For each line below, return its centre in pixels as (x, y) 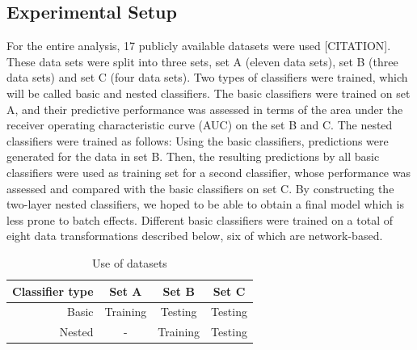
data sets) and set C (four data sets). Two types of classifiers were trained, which (207, 77)
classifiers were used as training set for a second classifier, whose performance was (208, 172)
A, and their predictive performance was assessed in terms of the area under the (205, 109)
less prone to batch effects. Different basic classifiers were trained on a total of (200, 219)
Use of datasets (130, 262)
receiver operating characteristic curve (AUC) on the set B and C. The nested (200, 125)
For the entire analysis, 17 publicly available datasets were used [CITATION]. (199, 46)
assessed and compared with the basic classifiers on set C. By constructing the (200, 188)
